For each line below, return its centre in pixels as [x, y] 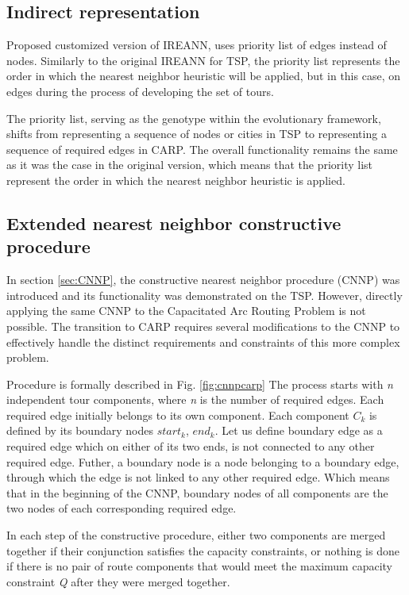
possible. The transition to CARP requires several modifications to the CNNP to [203, 326]
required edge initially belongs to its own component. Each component [178, 415]
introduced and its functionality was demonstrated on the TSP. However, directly [204, 295]
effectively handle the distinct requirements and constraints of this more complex [203, 342]
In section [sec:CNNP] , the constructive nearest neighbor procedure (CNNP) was [203, 280]
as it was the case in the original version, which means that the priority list [190, 165]
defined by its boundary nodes [80, 430]
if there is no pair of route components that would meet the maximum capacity [199, 566]
